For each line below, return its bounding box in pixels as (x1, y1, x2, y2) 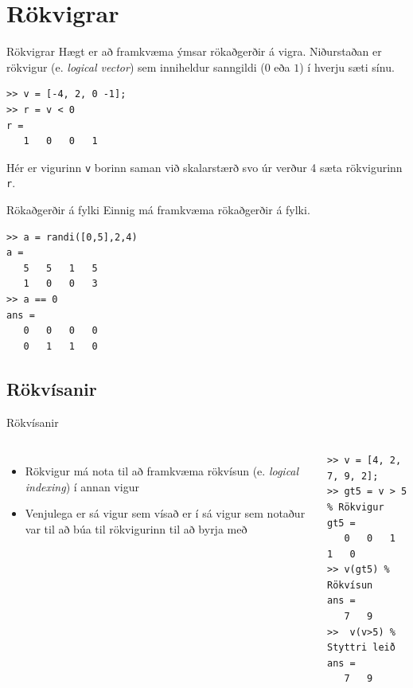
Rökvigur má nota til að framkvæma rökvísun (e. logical (25, 463, 299, 479)
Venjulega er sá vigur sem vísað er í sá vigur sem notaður (25, 505, 306, 522)
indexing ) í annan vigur (25, 478, 139, 494)
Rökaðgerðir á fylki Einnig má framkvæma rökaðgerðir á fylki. (6, 201, 310, 217)
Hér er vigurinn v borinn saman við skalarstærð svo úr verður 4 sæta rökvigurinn (6, 158, 403, 175)
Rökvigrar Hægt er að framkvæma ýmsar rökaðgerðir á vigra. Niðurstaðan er (6, 43, 382, 60)
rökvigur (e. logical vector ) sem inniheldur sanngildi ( (6, 58, 265, 75)
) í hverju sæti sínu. (299, 58, 395, 75)
